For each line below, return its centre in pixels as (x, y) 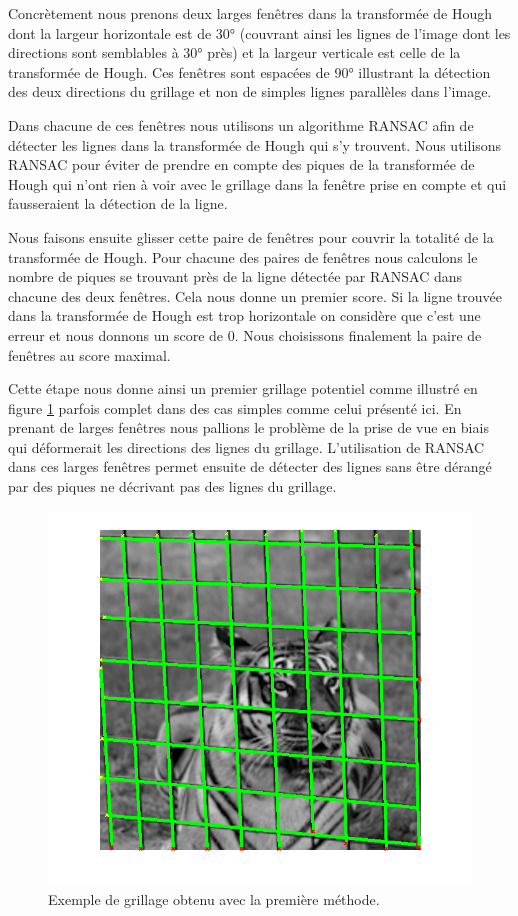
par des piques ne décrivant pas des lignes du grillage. (172, 486)
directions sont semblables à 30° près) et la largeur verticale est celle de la (234, 52)
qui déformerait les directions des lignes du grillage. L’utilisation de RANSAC (246, 446)
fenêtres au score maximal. (89, 354)
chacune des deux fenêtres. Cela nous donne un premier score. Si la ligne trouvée (255, 295)
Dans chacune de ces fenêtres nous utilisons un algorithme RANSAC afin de (241, 124)
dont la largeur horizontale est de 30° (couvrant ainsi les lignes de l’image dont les (259, 32)
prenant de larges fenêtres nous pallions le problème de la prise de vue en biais (248, 427)
